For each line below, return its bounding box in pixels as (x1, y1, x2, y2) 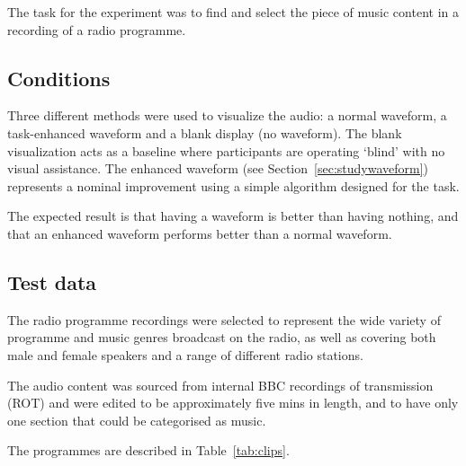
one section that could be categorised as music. (7, 410, 266, 429)
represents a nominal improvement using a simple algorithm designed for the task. (7, 176, 460, 195)
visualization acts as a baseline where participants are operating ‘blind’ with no (7, 141, 445, 160)
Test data (7, 268, 97, 295)
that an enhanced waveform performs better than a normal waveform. (7, 224, 392, 242)
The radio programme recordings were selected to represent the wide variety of (7, 310, 441, 329)
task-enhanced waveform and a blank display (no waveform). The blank (7, 123, 402, 142)
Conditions (7, 64, 111, 92)
